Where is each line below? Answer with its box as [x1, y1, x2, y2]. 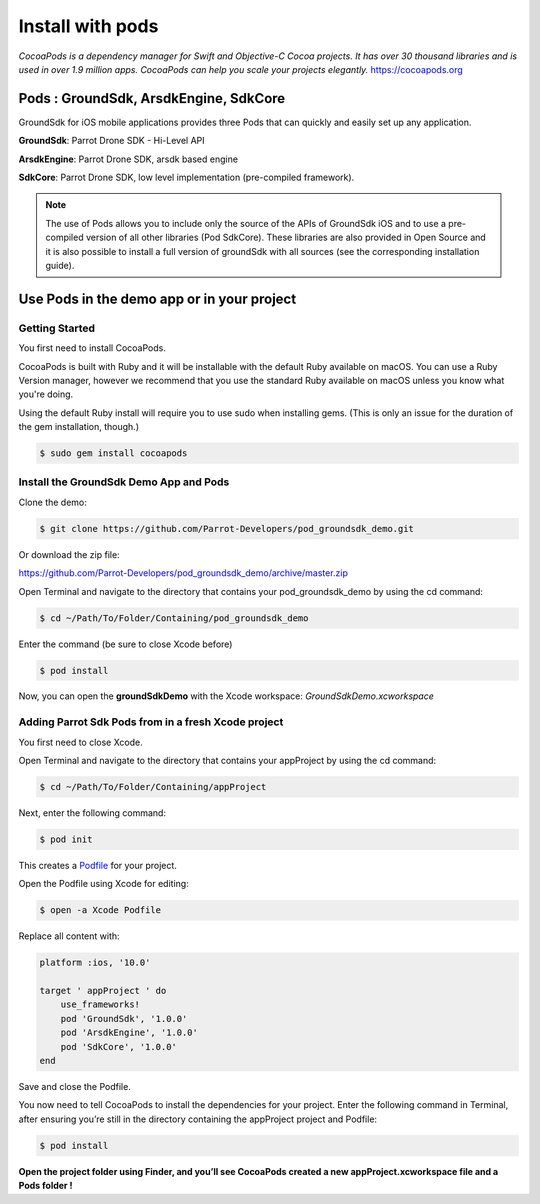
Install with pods [18, 15, 159, 37]
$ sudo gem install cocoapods [39, 448, 188, 459]
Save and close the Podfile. [18, 1081, 132, 1093]
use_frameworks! [60, 999, 140, 1010]
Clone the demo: [18, 496, 87, 508]
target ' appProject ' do [39, 985, 167, 997]
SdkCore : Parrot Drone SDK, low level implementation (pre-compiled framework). [18, 171, 355, 184]
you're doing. [18, 388, 74, 400]
